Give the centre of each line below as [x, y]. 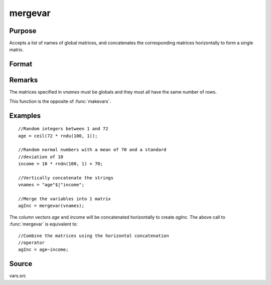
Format [21, 64]
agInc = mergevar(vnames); [51, 206]
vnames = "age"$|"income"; [51, 185]
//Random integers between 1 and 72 [63, 129]
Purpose [23, 31]
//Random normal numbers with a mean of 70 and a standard [92, 150]
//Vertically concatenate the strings [66, 178]
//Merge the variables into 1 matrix [65, 199]
